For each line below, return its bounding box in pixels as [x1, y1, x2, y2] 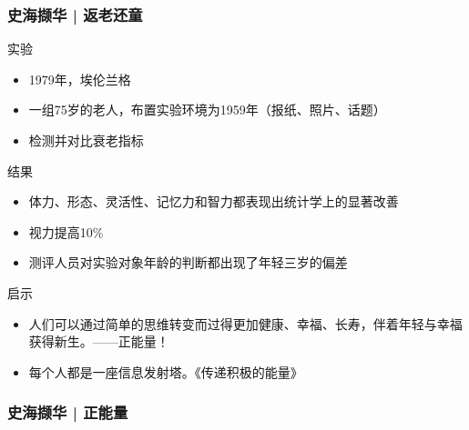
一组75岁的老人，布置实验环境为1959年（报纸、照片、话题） [28, 100, 386, 119]
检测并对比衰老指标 [28, 131, 144, 149]
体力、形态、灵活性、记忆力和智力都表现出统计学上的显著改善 [28, 192, 399, 211]
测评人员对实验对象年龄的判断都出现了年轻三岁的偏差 [28, 253, 348, 272]
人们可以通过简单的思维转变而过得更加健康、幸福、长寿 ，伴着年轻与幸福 [28, 314, 463, 333]
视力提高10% [28, 222, 104, 241]
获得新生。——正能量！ [28, 332, 169, 351]
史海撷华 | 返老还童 [7, 3, 143, 25]
